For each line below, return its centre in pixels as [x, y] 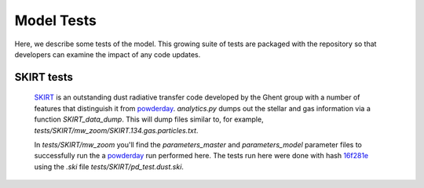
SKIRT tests [44, 77]
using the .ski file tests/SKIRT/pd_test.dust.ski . [109, 166]
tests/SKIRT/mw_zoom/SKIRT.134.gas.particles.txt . [116, 130]
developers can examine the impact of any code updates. [108, 54]
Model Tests [56, 20]
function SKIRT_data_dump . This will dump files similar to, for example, [149, 119]
